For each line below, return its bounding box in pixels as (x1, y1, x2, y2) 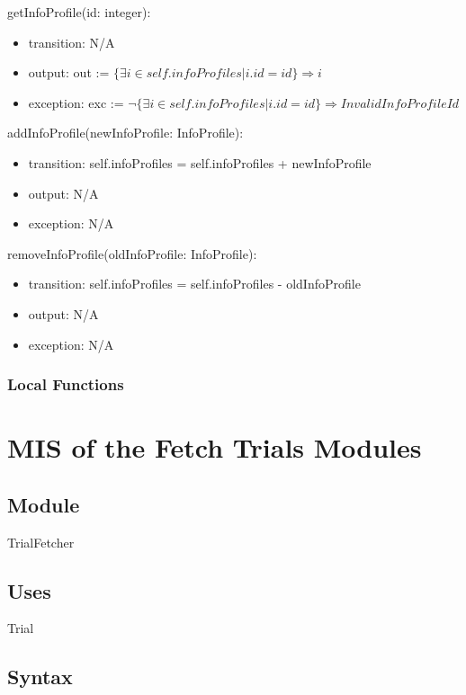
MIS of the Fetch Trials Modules (7, 429, 422, 466)
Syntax (7, 663, 73, 691)
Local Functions (7, 373, 124, 396)
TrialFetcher (7, 532, 75, 551)
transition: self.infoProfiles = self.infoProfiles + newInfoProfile (28, 153, 372, 172)
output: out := (28, 63, 110, 82)
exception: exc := (28, 93, 124, 111)
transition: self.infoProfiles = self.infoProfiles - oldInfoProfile (28, 274, 361, 293)
